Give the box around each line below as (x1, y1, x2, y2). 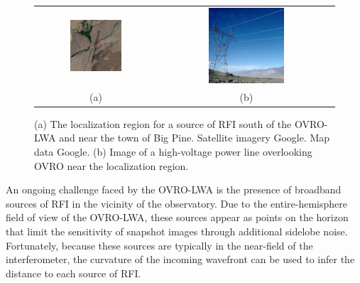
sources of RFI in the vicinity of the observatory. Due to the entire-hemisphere (6, 196, 347, 210)
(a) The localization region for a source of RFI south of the (34, 116, 292, 131)
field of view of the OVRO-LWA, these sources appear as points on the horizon (6, 210, 349, 225)
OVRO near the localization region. (34, 158, 189, 173)
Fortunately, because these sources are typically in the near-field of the (6, 237, 313, 252)
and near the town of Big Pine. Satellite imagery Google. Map (59, 130, 330, 145)
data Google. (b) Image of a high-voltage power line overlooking (34, 144, 312, 159)
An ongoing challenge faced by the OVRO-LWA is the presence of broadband (6, 182, 342, 197)
